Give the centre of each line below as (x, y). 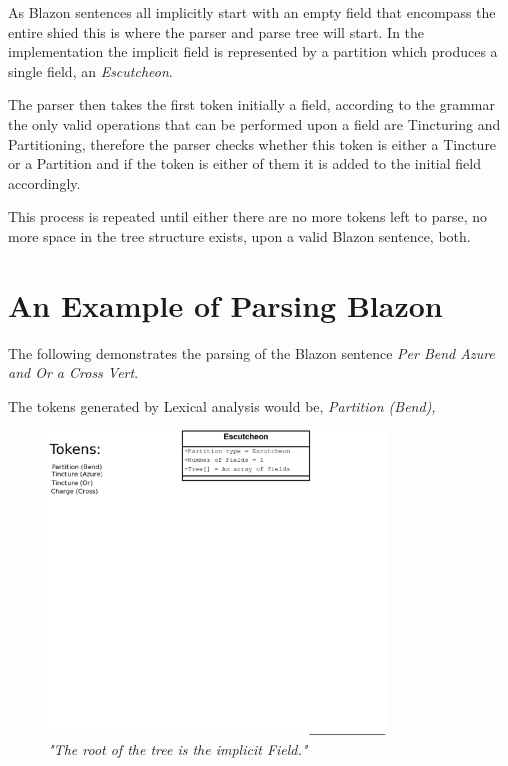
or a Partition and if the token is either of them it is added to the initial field (244, 163)
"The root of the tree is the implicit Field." (178, 748)
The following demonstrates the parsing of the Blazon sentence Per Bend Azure (251, 352)
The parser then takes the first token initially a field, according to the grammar (251, 104)
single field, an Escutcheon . (90, 70)
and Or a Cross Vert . (73, 372)
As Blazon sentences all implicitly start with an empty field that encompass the (252, 12)
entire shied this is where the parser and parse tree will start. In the (216, 31)
